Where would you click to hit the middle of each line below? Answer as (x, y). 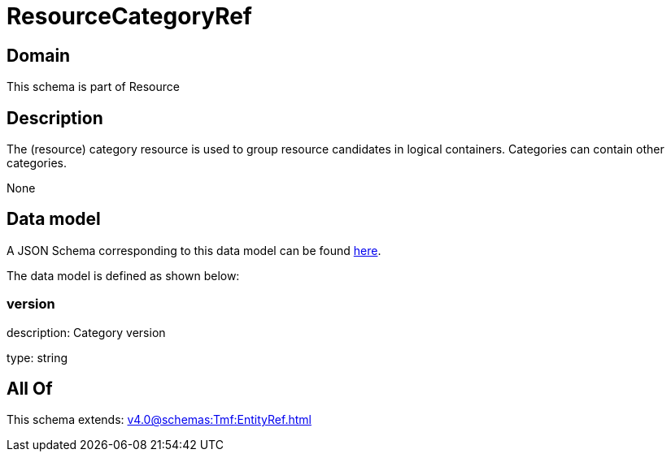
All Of (30, 389)
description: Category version (86, 332)
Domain (39, 55)
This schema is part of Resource (93, 87)
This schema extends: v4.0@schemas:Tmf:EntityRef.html (159, 420)
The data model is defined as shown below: (123, 275)
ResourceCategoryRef (130, 16)
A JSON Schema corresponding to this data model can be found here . (194, 250)
